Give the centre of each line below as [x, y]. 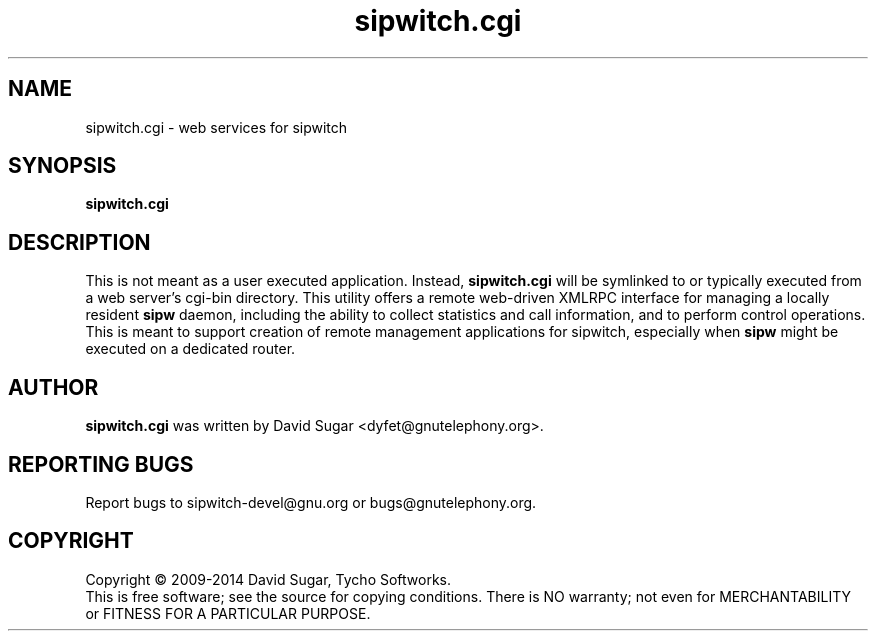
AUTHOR [53, 387]
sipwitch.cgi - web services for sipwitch [216, 127]
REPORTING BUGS [101, 464]
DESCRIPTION [79, 242]
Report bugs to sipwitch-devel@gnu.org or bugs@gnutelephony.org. [311, 502]
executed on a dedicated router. [190, 349]
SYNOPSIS [62, 166]
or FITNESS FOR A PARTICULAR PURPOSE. [228, 613]
